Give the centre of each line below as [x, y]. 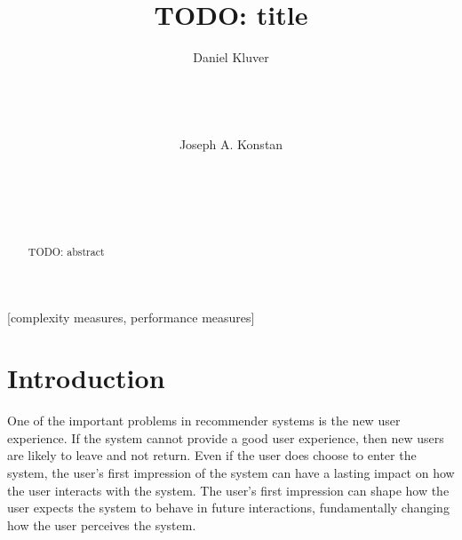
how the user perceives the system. [102, 524]
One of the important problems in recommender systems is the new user [204, 421]
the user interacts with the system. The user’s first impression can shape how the [228, 490]
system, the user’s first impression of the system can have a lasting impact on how [231, 473]
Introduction [86, 378]
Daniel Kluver [231, 57]
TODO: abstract [66, 251]
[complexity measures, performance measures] [131, 317]
